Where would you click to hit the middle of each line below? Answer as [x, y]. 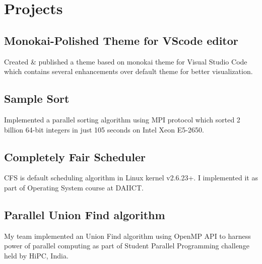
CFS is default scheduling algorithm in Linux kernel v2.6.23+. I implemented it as [131, 178]
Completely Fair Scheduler [75, 156]
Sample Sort [37, 98]
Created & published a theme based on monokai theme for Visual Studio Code [126, 61]
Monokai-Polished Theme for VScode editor [121, 40]
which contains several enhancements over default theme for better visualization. [128, 71]
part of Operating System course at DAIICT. [74, 187]
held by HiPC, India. [36, 255]
